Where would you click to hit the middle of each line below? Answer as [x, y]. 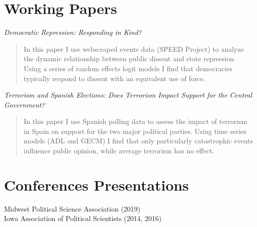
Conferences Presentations [97, 184]
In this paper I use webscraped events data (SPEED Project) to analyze [134, 49]
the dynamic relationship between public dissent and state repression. [130, 58]
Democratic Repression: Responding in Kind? [73, 32]
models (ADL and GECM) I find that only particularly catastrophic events [138, 141]
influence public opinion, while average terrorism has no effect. [119, 151]
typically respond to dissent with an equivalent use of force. [115, 78]
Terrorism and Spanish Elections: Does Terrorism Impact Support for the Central [128, 95]
